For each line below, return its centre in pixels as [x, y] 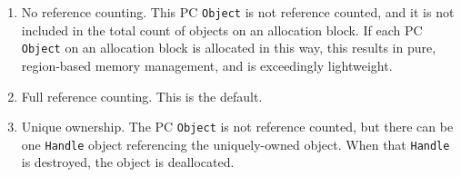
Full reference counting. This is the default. [142, 96]
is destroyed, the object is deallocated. [128, 162]
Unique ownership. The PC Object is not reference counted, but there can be [237, 127]
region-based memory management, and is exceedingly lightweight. [207, 65]
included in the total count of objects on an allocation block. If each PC [222, 29]
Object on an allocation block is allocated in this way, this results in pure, [229, 48]
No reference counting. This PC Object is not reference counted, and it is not [238, 12]
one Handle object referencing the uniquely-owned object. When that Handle [236, 144]
